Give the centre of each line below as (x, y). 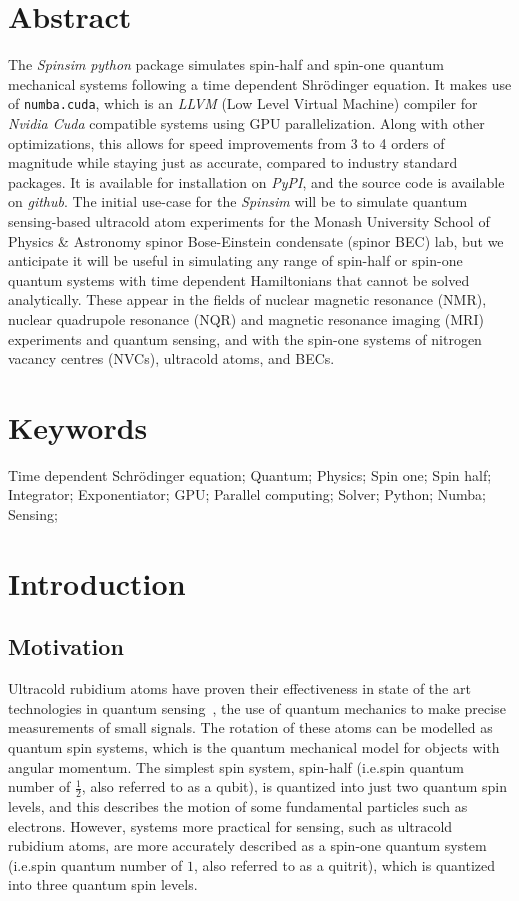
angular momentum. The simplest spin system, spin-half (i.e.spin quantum (236, 766)
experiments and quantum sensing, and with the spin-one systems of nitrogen (245, 338)
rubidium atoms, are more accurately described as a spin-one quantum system (247, 845)
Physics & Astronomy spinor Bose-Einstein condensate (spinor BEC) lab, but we (256, 240)
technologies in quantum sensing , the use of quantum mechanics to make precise (257, 707)
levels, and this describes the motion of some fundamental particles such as (238, 805)
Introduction (97, 582)
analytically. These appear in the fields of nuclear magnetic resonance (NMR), (247, 299)
